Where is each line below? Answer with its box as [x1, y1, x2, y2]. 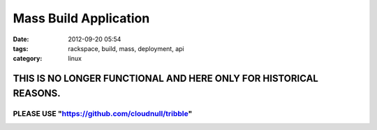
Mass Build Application [13, 10, 150, 26]
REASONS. [13, 87, 61, 99]
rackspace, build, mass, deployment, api [68, 44, 184, 52]
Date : [13, 35, 29, 43]
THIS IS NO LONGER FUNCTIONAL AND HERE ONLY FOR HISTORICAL [13, 73, 319, 85]
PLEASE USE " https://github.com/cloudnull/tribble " [13, 108, 193, 118]
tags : [13, 44, 29, 52]
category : [13, 55, 43, 63]
